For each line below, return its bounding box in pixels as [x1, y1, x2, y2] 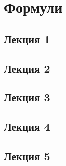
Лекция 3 [4, 89, 50, 105]
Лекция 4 [4, 119, 50, 134]
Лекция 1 [4, 31, 50, 46]
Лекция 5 [4, 148, 50, 163]
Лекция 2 [4, 60, 50, 76]
